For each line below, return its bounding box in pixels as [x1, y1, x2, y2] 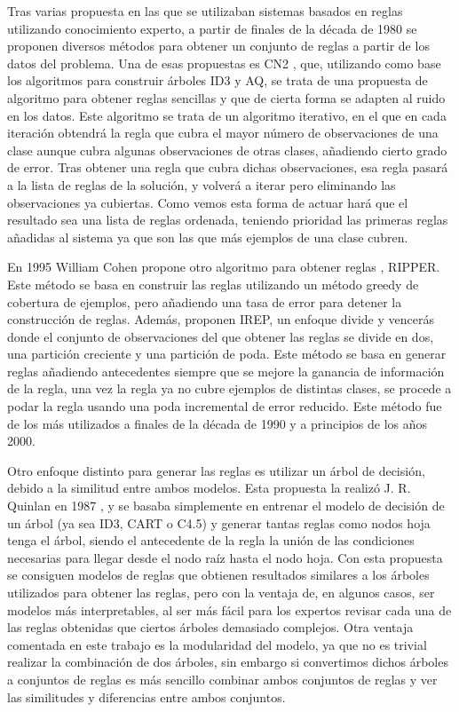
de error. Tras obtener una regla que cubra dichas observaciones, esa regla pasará [7, 158, 448, 177]
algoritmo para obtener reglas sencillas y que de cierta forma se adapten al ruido [7, 88, 446, 107]
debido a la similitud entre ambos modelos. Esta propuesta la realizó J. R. [7, 479, 411, 497]
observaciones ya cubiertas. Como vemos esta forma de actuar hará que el [7, 193, 408, 211]
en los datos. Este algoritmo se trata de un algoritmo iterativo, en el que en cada [7, 106, 447, 124]
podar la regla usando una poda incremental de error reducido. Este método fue [7, 397, 442, 415]
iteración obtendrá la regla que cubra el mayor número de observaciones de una [7, 123, 439, 142]
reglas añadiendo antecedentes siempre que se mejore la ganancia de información [7, 361, 445, 380]
